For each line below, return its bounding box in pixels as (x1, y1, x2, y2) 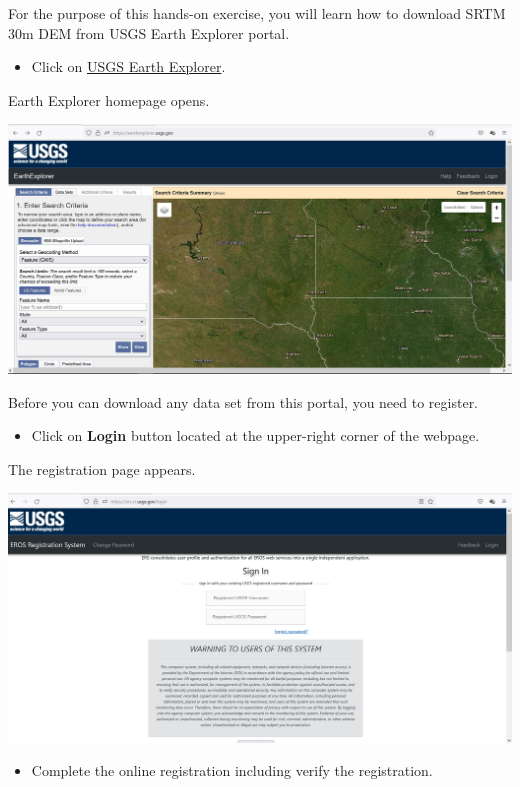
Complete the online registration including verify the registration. (31, 760, 433, 781)
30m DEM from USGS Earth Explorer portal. (8, 22, 290, 43)
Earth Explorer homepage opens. (8, 89, 210, 110)
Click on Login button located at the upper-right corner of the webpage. (31, 425, 480, 446)
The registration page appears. (8, 458, 196, 479)
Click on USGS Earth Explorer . (31, 56, 226, 77)
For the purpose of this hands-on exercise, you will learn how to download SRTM (8, 3, 506, 23)
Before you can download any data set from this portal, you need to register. (8, 391, 479, 412)
